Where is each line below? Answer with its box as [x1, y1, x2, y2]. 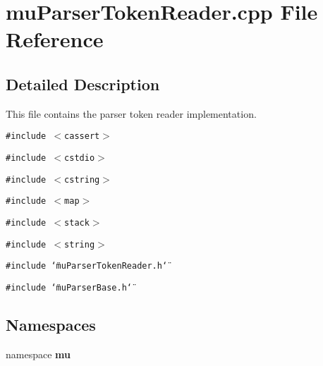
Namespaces [6, 314, 96, 335]
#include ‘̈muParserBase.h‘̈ [6, 282, 132, 293]
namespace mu [6, 346, 71, 361]
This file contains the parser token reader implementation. [6, 106, 257, 121]
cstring [64, 174, 100, 185]
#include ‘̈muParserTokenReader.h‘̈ [6, 261, 168, 272]
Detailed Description [6, 73, 160, 94]
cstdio [64, 153, 95, 164]
